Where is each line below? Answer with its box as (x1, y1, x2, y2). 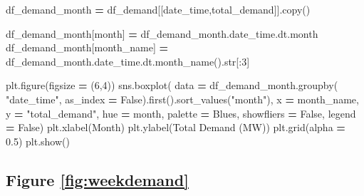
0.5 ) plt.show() (6, 133, 70, 148)
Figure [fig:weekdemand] (6, 168, 189, 190)
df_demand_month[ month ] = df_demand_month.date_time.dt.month (6, 26, 318, 41)
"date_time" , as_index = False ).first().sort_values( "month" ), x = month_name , (6, 91, 359, 106)
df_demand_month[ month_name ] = (6, 40, 169, 55)
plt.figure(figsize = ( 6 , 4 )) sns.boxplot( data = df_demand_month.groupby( (6, 78, 338, 93)
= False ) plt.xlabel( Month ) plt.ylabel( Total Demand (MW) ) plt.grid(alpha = (6, 120, 345, 135)
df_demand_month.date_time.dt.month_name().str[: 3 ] (6, 53, 250, 68)
